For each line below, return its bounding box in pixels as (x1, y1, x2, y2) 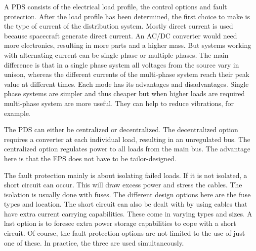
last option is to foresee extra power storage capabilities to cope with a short (4, 218, 236, 228)
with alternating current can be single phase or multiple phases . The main (4, 49, 229, 60)
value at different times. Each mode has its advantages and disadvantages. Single (4, 78, 249, 89)
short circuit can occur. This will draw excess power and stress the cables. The (4, 179, 242, 190)
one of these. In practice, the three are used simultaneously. (4, 237, 184, 248)
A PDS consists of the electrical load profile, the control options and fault (4, 1, 227, 11)
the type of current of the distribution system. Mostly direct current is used (4, 21, 233, 31)
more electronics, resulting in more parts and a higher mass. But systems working (4, 40, 252, 50)
